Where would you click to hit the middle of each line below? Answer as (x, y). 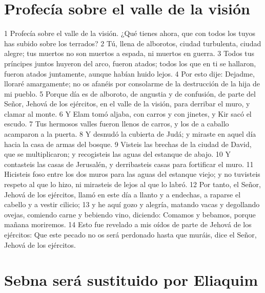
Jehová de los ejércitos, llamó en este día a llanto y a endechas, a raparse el (123, 194)
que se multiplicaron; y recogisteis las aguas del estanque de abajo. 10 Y (117, 154)
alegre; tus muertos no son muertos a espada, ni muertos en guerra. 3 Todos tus (129, 53)
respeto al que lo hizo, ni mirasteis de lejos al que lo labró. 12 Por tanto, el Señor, (132, 184)
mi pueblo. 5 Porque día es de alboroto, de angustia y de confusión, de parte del (130, 93)
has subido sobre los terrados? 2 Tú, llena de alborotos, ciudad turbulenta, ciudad (133, 43)
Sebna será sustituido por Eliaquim (131, 280)
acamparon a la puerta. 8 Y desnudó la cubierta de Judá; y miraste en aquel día (130, 134)
